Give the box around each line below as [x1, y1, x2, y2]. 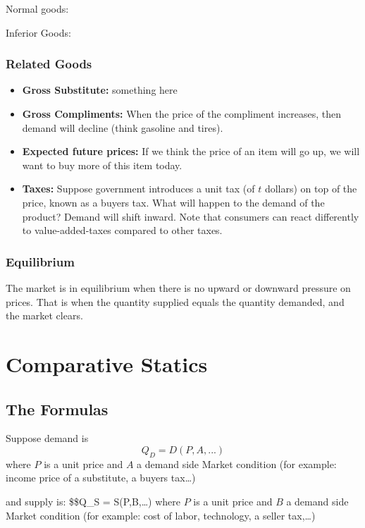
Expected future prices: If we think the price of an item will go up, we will [22, 144, 360, 159]
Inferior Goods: [6, 25, 71, 39]
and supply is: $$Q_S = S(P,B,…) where [6, 493, 180, 508]
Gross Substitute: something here [22, 82, 178, 97]
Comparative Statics [6, 349, 208, 378]
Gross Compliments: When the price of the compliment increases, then [22, 106, 341, 121]
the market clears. [6, 308, 83, 323]
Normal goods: [6, 1, 69, 16]
